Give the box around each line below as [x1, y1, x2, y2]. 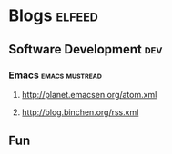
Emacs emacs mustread [8, 69, 102, 82]
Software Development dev [8, 42, 163, 57]
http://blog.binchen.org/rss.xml [21, 106, 139, 118]
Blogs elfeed [8, 5, 99, 26]
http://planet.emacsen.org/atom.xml [21, 89, 157, 100]
